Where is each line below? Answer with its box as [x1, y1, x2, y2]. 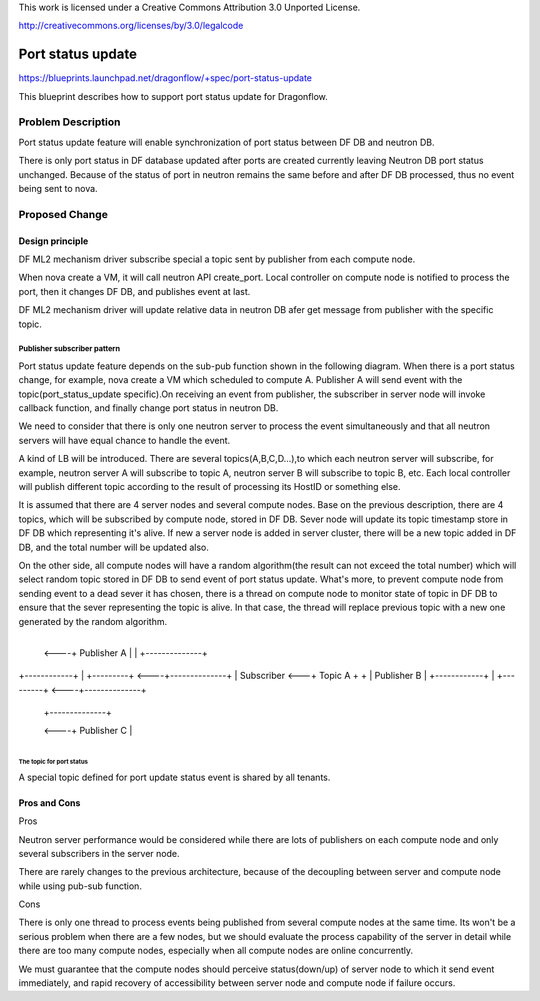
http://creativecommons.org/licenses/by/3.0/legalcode [18, 20, 244, 32]
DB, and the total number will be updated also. [18, 541, 209, 553]
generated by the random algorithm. [18, 615, 168, 627]
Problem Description [18, 115, 121, 129]
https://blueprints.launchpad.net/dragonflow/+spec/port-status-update [18, 72, 313, 84]
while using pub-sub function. [18, 880, 142, 892]
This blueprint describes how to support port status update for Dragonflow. [18, 90, 329, 102]
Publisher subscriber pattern [18, 344, 120, 354]
